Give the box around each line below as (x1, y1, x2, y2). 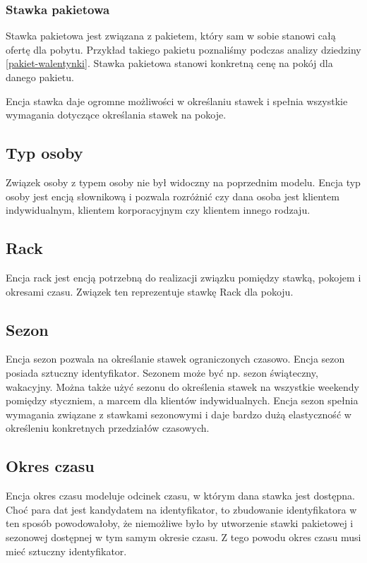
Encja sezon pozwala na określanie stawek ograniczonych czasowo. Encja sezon (6, 351, 345, 366)
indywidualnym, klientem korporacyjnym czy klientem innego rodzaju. (6, 202, 311, 217)
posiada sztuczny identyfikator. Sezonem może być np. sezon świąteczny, (6, 365, 318, 380)
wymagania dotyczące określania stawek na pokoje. (6, 107, 227, 122)
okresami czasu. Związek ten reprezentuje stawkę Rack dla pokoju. (6, 284, 294, 298)
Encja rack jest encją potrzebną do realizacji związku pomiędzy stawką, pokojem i (6, 270, 361, 284)
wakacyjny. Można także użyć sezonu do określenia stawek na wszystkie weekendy (6, 379, 359, 394)
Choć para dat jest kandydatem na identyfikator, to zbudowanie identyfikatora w (6, 502, 357, 516)
